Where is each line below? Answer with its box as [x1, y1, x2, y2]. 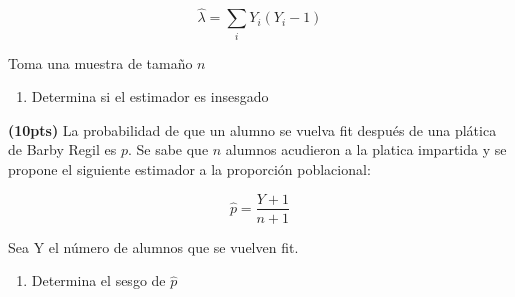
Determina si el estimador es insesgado [31, 86, 269, 107]
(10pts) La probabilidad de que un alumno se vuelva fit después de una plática [8, 119, 497, 140]
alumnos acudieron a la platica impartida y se [225, 139, 507, 160]
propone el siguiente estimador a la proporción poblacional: [8, 158, 371, 179]
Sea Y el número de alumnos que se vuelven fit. [8, 236, 299, 257]
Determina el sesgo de [31, 270, 166, 291]
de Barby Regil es [8, 139, 117, 160]
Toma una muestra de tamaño [8, 52, 193, 73]
